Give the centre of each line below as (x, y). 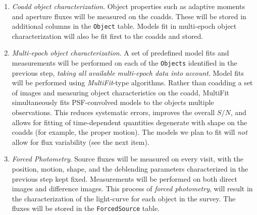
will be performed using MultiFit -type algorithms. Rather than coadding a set (132, 83)
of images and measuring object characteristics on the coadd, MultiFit (120, 92)
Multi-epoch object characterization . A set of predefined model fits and (120, 53)
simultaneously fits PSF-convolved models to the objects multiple (113, 102)
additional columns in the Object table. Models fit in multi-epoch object (124, 26)
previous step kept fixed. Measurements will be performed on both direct (124, 178)
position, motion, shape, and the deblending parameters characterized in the (130, 169)
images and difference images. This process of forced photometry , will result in (132, 189)
